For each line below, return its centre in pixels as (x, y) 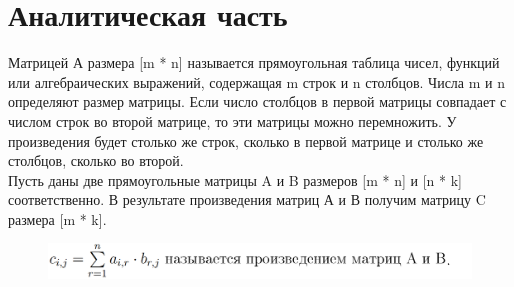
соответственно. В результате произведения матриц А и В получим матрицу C (247, 199)
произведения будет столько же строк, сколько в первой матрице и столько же (246, 140)
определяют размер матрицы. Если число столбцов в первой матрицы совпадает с (257, 101)
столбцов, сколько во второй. (96, 160)
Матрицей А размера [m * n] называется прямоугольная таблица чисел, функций (254, 62)
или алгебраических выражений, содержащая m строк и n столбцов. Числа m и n (256, 81)
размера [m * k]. (57, 218)
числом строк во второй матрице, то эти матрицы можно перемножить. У (232, 120)
